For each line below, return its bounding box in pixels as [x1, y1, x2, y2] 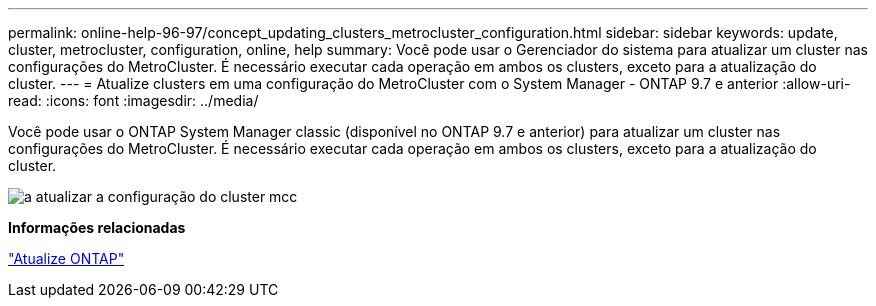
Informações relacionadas [8, 219, 186, 236]
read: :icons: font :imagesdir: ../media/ [8, 92, 259, 109]
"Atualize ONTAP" [8, 250, 125, 267]
